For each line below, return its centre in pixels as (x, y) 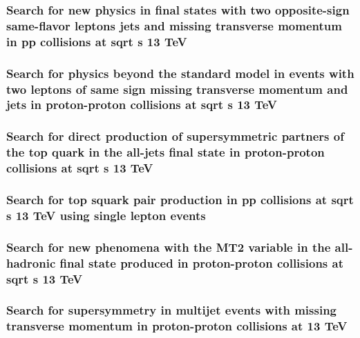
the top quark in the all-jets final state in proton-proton (165, 152)
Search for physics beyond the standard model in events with (180, 73)
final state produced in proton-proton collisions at (201, 262)
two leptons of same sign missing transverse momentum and (177, 89)
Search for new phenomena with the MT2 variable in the (169, 247)
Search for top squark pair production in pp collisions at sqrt (180, 199)
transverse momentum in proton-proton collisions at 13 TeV (177, 326)
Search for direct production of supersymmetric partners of (175, 136)
